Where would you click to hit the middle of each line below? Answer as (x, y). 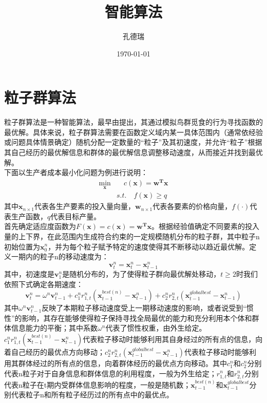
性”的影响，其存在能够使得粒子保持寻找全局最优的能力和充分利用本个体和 (128, 318)
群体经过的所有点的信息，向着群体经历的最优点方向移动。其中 (122, 363)
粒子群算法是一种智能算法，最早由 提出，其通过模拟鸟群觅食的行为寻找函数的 (133, 122)
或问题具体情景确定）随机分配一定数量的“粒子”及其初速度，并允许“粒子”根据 (133, 142)
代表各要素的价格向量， (192, 206)
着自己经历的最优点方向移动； (54, 351)
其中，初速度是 (29, 273)
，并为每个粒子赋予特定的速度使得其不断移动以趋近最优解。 (149, 246)
